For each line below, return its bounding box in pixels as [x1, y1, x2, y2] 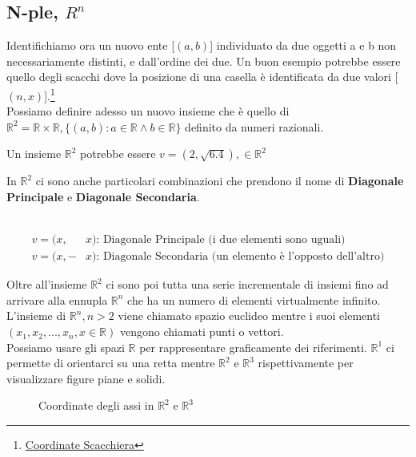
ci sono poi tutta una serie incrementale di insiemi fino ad [106, 276, 389, 293]
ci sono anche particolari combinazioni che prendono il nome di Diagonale [35, 172, 404, 189]
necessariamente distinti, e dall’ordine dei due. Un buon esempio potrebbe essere [6, 52, 401, 69]
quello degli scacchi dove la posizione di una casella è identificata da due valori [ [6, 68, 398, 85]
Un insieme [6, 145, 62, 162]
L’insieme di [6, 307, 66, 324]
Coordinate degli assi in [38, 397, 154, 414]
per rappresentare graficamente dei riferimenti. [139, 338, 367, 355]
